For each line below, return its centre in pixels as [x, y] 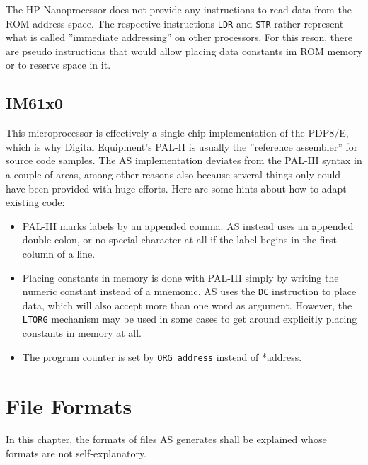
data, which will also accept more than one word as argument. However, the [187, 305]
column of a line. [59, 253]
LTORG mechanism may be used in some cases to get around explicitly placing [190, 319]
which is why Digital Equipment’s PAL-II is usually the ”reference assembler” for [182, 146]
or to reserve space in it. [58, 65]
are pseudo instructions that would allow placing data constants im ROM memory [184, 51]
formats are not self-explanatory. [76, 453]
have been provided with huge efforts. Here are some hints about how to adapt [176, 188]
